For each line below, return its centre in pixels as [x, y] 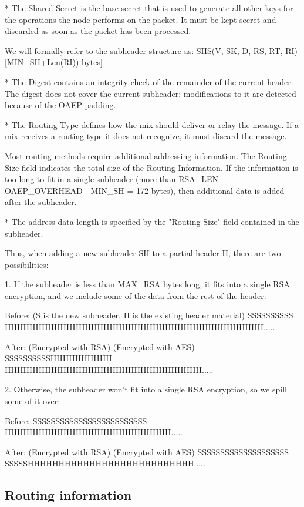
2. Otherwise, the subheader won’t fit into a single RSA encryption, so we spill [146, 389]
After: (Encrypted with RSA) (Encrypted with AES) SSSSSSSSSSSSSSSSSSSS [147, 451]
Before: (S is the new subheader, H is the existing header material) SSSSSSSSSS [149, 315]
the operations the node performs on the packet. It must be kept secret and [141, 19]
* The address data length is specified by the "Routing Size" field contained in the [152, 221]
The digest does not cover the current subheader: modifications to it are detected [151, 93]
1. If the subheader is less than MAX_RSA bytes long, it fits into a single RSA [147, 284]
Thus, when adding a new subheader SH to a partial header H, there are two [143, 253]
